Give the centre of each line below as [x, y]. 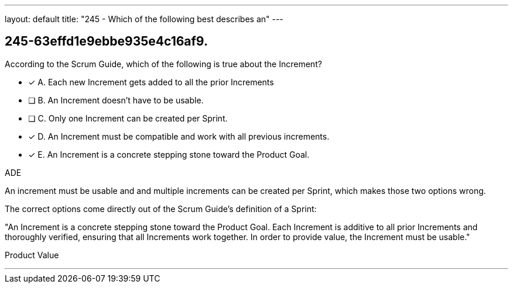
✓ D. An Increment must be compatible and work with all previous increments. [179, 136]
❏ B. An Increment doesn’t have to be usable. [116, 100]
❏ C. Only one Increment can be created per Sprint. [128, 118]
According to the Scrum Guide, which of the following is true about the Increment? [163, 64]
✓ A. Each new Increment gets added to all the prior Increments [151, 82]
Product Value [32, 255]
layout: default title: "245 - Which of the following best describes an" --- [144, 19]
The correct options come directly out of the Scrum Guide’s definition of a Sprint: [161, 209]
